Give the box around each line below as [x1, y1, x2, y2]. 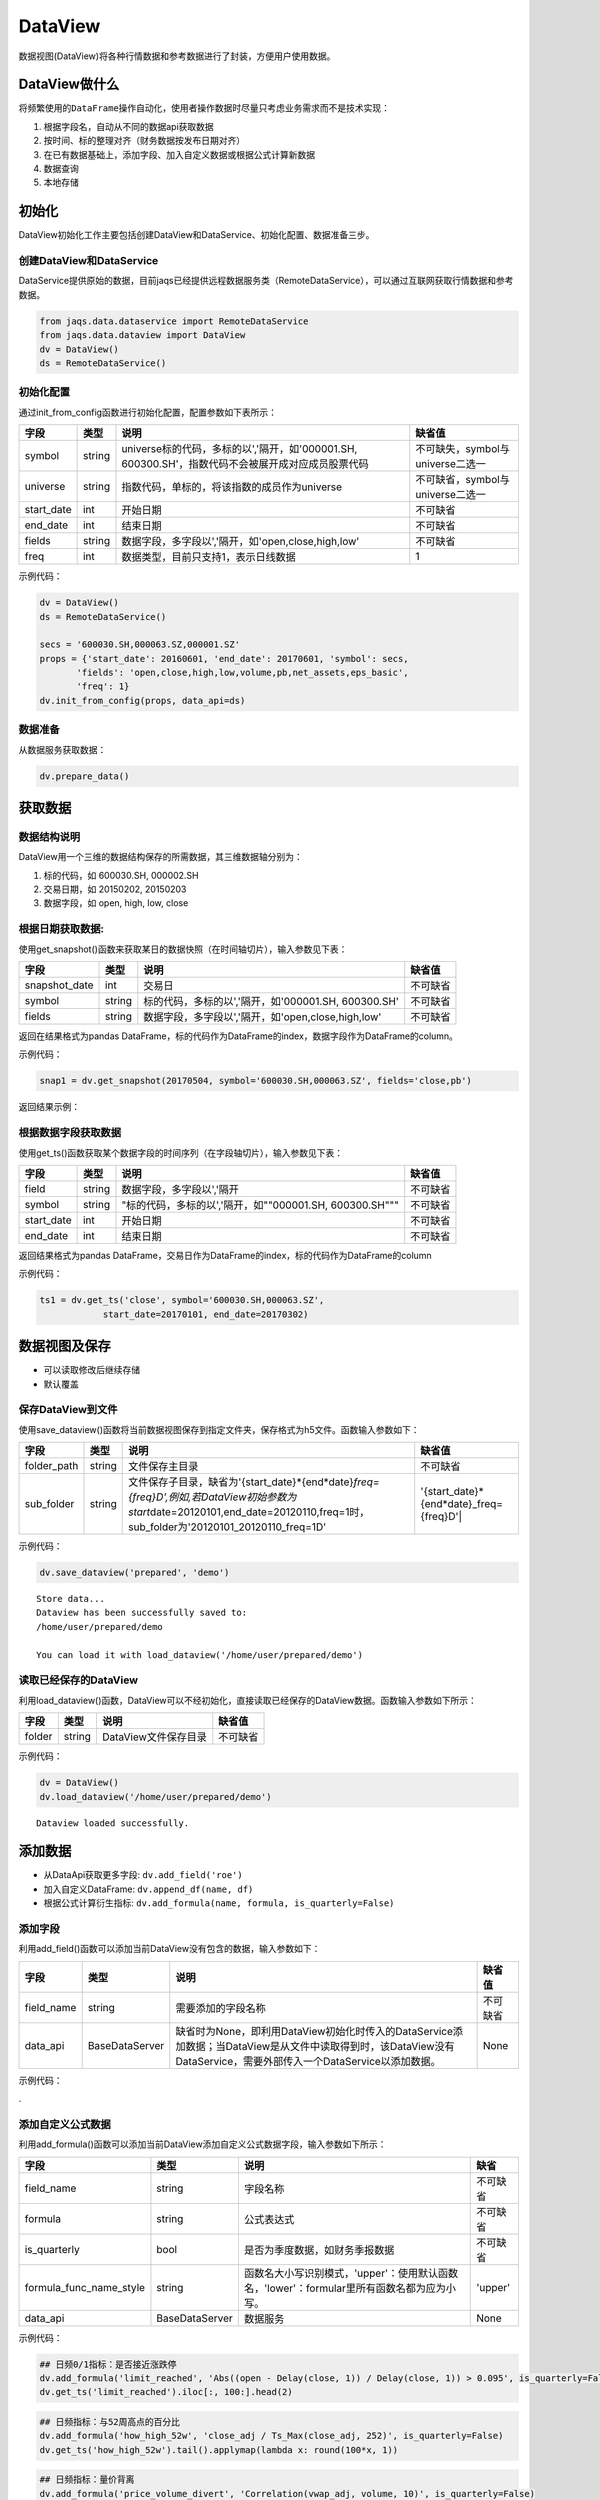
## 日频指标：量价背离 [39, 2474, 135, 2485]
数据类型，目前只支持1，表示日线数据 [121, 550, 296, 564]
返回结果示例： [18, 1101, 80, 1113]
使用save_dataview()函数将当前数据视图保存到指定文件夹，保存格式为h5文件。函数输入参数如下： [18, 1423, 420, 1435]
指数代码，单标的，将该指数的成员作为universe [121, 480, 343, 494]
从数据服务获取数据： [18, 743, 107, 755]
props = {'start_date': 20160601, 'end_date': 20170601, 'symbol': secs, [39, 653, 409, 664]
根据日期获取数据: [18, 922, 105, 936]
